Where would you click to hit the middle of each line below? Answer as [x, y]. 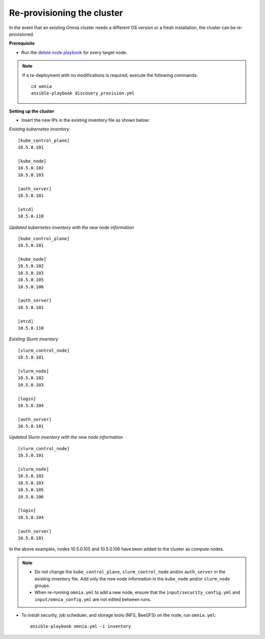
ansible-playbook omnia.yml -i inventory [80, 626]
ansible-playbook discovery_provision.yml [83, 93]
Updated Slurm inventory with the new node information [66, 437]
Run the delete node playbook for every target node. [74, 52]
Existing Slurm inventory [34, 339]
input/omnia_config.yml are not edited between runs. [93, 599]
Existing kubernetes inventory [39, 129]
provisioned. [22, 34]
